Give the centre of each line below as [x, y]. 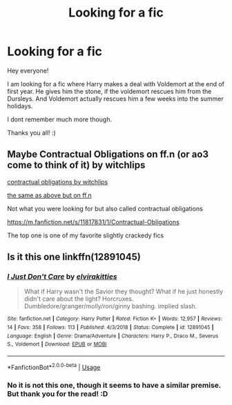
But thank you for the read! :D [58, 393]
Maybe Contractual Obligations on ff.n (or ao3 [108, 154]
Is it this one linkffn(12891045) [74, 257]
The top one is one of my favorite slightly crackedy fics [86, 235]
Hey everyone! [28, 70]
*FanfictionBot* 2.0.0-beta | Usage [54, 367]
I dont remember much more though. [60, 119]
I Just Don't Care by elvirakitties [62, 277]
